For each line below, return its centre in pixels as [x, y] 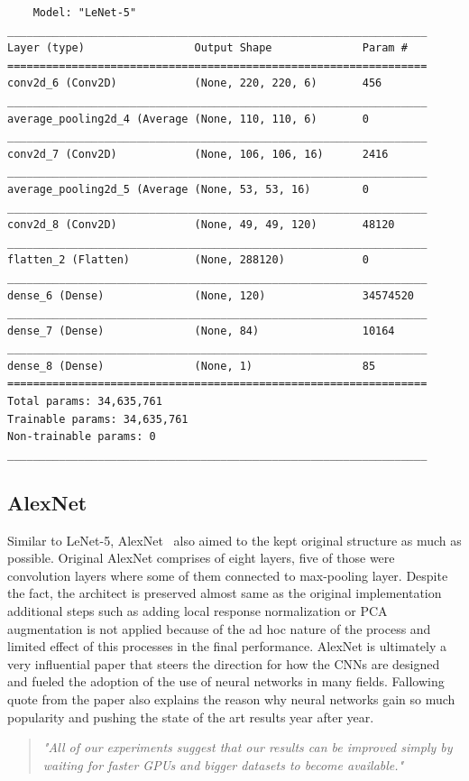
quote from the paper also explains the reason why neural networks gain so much [231, 698]
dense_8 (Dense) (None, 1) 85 [192, 366]
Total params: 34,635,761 [85, 402]
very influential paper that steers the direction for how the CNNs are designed [224, 663]
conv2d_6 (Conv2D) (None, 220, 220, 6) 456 [195, 83]
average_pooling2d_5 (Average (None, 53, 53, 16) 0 [188, 189]
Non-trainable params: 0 [82, 437]
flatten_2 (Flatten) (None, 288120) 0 [188, 260]
